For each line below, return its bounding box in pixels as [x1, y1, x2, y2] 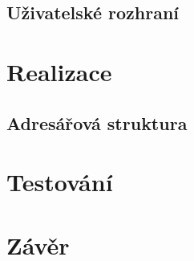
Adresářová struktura [6, 110, 188, 135]
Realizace [6, 55, 112, 88]
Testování [6, 165, 113, 198]
